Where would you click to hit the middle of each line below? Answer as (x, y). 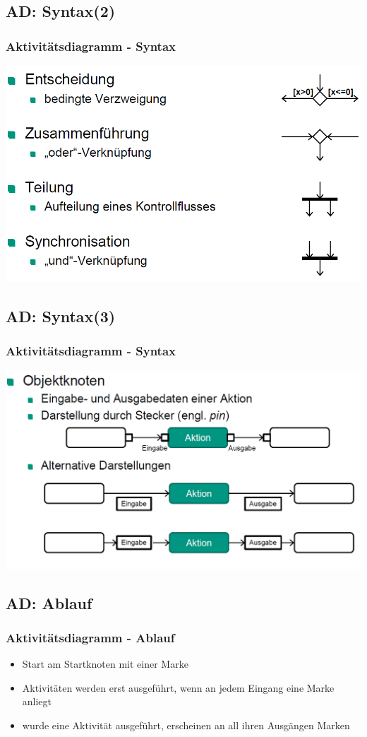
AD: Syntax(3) (61, 316)
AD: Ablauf (49, 602)
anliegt (37, 701)
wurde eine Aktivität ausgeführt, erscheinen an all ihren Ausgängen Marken (186, 725)
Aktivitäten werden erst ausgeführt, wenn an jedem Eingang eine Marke (178, 687)
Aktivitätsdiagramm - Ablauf (90, 637)
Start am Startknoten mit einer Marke (105, 664)
